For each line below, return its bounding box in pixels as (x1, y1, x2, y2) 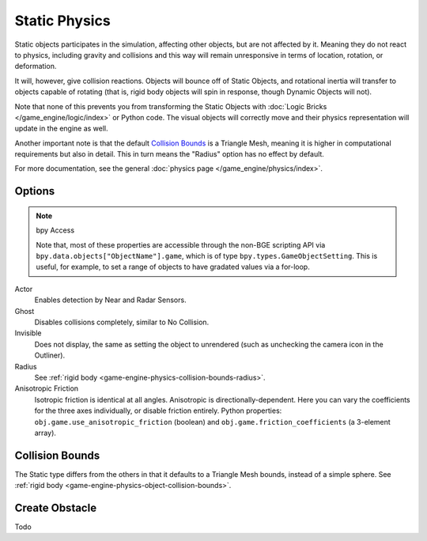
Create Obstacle (14, 501, 97, 514)
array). (34, 428, 57, 437)
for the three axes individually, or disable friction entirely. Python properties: (34, 406, 282, 415)
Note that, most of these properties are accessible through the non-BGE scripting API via (36, 240, 326, 249)
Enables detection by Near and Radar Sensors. (34, 295, 187, 305)
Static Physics (14, 12, 111, 29)
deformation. (14, 62, 57, 71)
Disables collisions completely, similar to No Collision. (34, 317, 210, 327)
